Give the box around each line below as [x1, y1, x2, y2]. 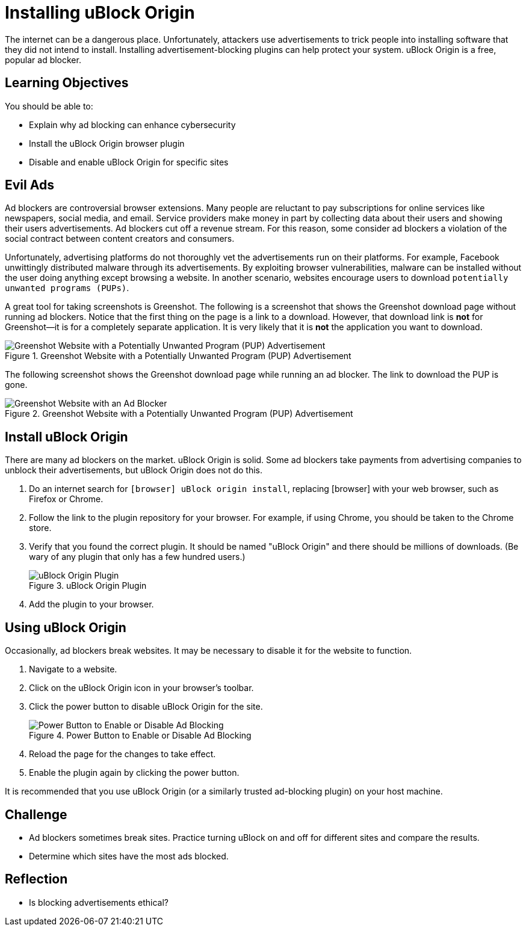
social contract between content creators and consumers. [5, 233, 235, 244]
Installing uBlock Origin [5, 2, 195, 23]
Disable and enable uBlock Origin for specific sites [29, 156, 229, 167]
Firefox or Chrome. [29, 494, 104, 505]
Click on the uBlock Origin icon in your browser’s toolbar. [29, 683, 254, 693]
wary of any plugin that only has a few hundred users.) [29, 552, 246, 562]
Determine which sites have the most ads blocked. [29, 850, 229, 861]
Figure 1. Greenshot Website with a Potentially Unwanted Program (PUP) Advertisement [5, 351, 351, 361]
